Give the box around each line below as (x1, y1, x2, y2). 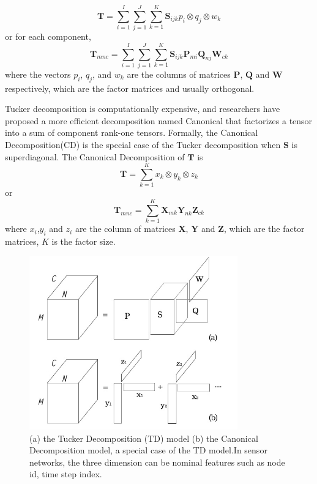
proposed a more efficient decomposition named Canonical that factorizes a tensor (5, 114, 313, 127)
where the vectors (5, 67, 71, 80)
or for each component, (5, 30, 91, 43)
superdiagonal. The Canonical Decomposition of (5, 150, 185, 163)
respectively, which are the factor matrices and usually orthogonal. (5, 81, 255, 94)
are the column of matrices (75, 222, 176, 235)
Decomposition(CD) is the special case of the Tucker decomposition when (5, 138, 281, 151)
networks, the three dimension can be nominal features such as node (29, 455, 285, 468)
